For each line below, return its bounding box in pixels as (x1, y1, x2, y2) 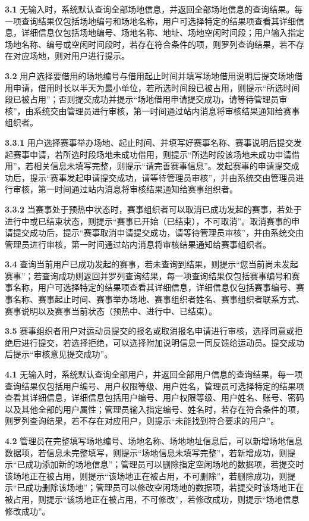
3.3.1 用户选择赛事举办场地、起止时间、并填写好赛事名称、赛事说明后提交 (5, 136, 294, 148)
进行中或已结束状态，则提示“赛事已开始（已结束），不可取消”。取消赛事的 (5, 214, 292, 227)
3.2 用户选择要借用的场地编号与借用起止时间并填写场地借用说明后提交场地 (5, 69, 295, 82)
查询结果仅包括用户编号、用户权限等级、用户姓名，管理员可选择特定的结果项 (5, 379, 304, 392)
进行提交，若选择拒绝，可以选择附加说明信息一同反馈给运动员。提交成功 (21, 336, 304, 348)
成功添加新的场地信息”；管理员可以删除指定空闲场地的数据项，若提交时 (25, 458, 304, 470)
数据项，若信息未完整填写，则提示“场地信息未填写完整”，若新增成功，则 (5, 446, 288, 458)
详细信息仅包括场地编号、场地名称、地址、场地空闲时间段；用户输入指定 (21, 26, 304, 39)
